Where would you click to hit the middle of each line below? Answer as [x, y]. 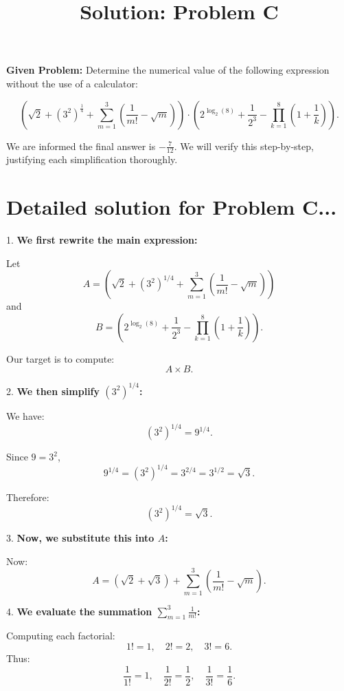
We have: [25, 415]
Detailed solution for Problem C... [172, 207]
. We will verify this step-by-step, [244, 146]
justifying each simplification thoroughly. [92, 159]
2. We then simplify [53, 391]
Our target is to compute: [60, 358]
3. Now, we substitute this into [80, 538]
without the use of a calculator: [72, 83]
